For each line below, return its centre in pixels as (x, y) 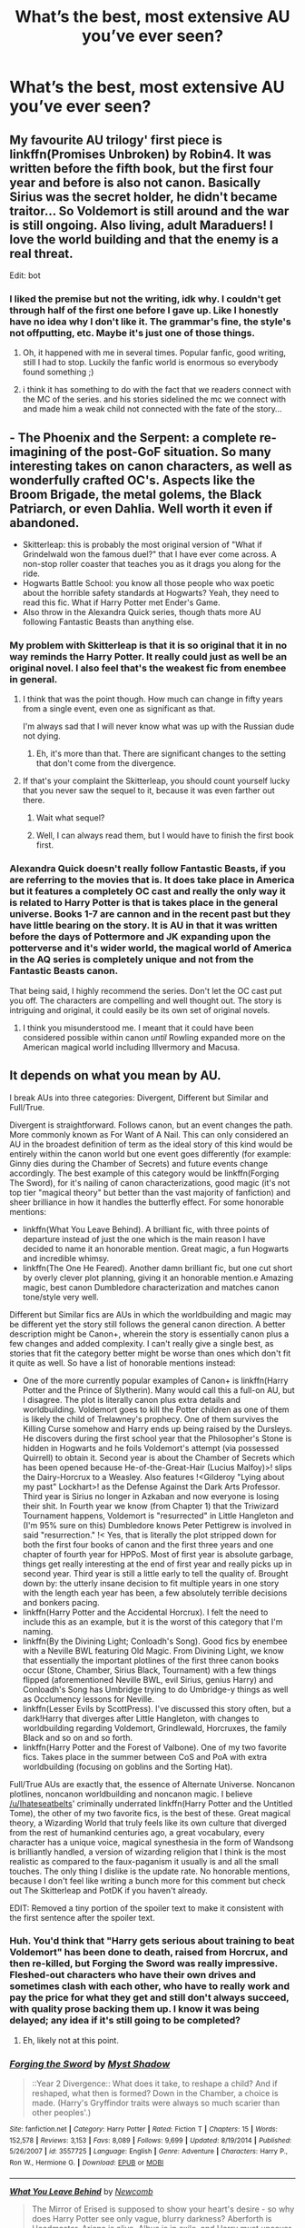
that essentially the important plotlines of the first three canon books (151, 1660)
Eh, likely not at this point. (71, 2040)
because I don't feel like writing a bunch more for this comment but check (148, 1880)
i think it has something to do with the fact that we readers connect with (157, 390)
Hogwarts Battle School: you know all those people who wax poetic (148, 583)
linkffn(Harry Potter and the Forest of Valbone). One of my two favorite (155, 1747)
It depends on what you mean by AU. (115, 1075)
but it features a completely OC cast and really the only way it (148, 891)
